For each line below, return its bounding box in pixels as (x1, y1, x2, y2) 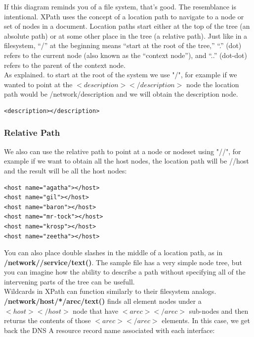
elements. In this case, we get (162, 315, 250, 326)
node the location (186, 79, 239, 89)
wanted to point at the (4, 79, 73, 89)
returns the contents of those (4, 315, 91, 326)
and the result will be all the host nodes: (4, 165, 127, 175)
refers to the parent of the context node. (4, 59, 126, 70)
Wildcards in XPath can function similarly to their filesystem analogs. (4, 286, 216, 296)
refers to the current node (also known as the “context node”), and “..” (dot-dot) (4, 50, 247, 60)
